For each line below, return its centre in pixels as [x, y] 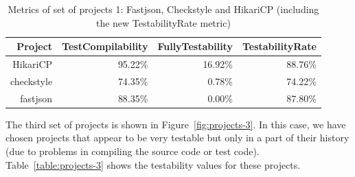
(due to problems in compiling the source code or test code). [133, 151]
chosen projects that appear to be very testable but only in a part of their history [177, 138]
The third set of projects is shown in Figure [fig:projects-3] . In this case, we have [176, 124]
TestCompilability [105, 46]
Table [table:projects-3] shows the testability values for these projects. [153, 164]
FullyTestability [195, 46]
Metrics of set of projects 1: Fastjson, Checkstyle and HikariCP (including [163, 9]
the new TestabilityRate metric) [163, 22]
